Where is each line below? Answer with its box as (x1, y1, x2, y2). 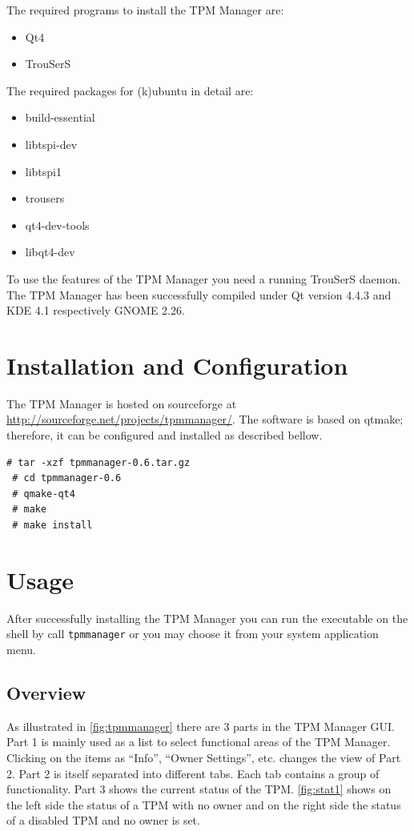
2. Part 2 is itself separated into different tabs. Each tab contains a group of (6, 765, 380, 781)
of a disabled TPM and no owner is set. (6, 812, 200, 829)
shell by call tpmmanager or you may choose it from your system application (6, 625, 379, 642)
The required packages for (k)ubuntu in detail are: (6, 82, 254, 98)
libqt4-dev (25, 243, 75, 260)
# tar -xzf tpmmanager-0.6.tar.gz (6, 456, 191, 468)
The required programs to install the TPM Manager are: (6, 2, 284, 18)
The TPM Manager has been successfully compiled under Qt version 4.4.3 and (6, 286, 392, 303)
